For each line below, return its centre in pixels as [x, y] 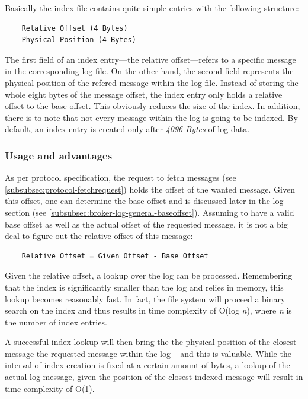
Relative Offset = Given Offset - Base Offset [115, 256]
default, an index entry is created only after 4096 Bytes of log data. [127, 129]
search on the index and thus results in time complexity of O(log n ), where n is [148, 310]
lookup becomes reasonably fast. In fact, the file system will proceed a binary [145, 299]
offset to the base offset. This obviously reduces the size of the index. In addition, [153, 106]
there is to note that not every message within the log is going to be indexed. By [151, 117]
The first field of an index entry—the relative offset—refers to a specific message [150, 59]
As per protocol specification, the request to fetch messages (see [121, 178]
